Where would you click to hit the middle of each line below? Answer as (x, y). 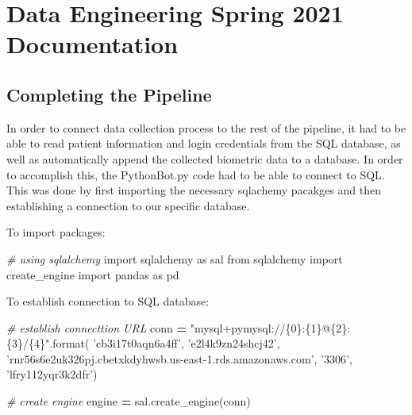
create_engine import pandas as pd (93, 274)
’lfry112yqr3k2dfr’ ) (52, 374)
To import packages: (56, 232)
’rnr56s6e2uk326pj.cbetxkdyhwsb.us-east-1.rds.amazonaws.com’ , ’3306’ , (179, 358)
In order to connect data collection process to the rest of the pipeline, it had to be (206, 127)
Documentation (92, 44)
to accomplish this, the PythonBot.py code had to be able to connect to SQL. (196, 174)
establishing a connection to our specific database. (128, 205)
